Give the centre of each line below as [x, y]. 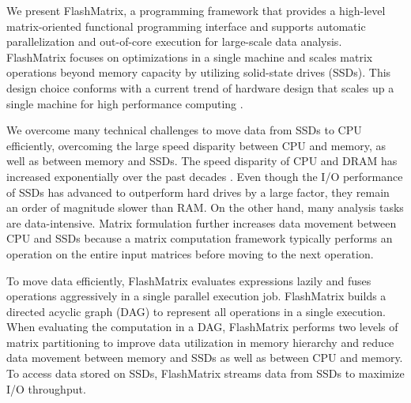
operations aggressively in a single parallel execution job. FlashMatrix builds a [196, 296]
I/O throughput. [46, 388]
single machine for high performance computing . [125, 103]
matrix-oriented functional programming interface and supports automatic [186, 26]
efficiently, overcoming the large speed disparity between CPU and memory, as [196, 145]
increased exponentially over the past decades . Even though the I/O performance [205, 176]
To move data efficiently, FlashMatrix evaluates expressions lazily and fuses [189, 280]
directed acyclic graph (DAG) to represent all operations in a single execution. [196, 311]
